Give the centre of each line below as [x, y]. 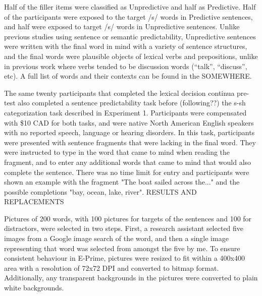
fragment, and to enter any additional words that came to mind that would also [128, 162]
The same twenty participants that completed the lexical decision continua [119, 93]
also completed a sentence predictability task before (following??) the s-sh [132, 103]
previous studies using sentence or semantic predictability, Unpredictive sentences [130, 36]
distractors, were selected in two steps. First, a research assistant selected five [124, 228]
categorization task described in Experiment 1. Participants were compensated [125, 112]
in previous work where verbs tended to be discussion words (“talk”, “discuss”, [126, 66]
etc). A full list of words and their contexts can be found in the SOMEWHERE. [128, 76]
